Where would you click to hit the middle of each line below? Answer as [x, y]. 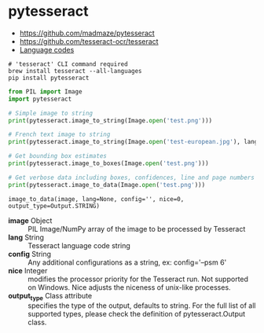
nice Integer [28, 270]
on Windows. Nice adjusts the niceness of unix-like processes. [129, 287]
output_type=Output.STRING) [54, 206]
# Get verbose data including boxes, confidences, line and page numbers [132, 177]
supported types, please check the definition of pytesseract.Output [137, 314]
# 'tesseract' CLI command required [68, 64]
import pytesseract [40, 99]
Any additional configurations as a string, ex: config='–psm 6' [127, 262]
